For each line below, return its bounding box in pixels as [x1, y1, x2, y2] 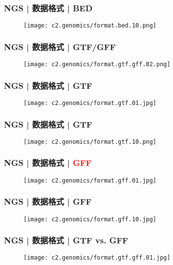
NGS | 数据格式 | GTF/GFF [4, 40, 116, 53]
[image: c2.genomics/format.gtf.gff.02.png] [23, 61, 171, 68]
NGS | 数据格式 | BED [4, 1, 93, 14]
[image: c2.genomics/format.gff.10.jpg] [23, 215, 157, 223]
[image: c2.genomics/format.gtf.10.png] [23, 138, 157, 145]
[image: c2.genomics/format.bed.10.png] [23, 22, 157, 29]
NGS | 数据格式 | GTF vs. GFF [4, 234, 129, 246]
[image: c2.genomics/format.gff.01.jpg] [23, 177, 157, 184]
